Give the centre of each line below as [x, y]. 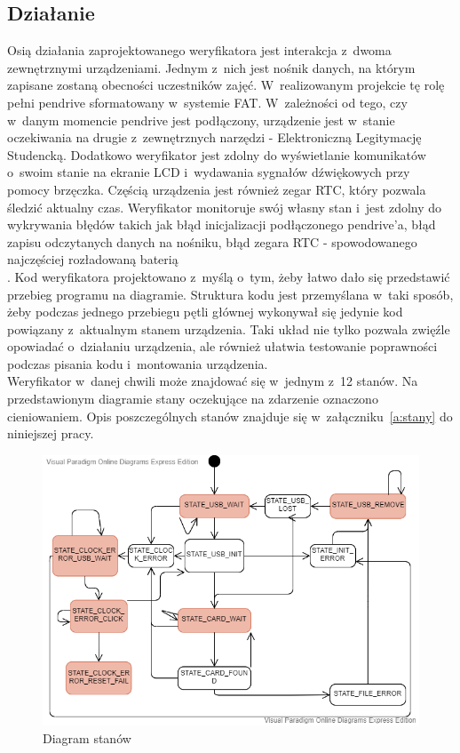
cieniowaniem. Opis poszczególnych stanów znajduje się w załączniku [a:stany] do [230, 416]
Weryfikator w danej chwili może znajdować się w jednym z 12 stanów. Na [213, 381]
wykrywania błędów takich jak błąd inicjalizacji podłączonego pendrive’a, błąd [222, 224]
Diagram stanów [87, 737]
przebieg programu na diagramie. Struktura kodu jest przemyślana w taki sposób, [230, 294]
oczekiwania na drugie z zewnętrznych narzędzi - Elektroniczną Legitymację [214, 137]
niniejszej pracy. [51, 433]
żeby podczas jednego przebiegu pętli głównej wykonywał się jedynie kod [205, 312]
